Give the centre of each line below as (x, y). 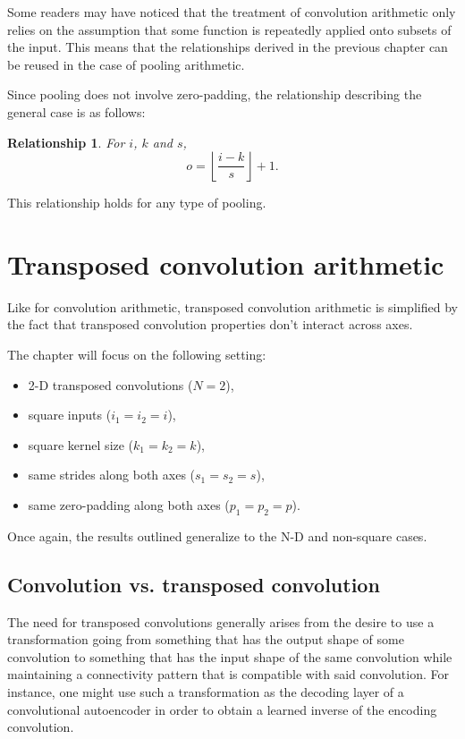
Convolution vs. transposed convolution (194, 584)
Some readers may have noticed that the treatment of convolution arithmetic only (232, 12)
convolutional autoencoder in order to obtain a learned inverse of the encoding (222, 709)
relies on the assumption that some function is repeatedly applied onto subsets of (229, 29)
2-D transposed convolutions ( (110, 384)
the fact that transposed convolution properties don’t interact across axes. (210, 324)
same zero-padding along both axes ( (129, 505)
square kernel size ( (81, 444)
